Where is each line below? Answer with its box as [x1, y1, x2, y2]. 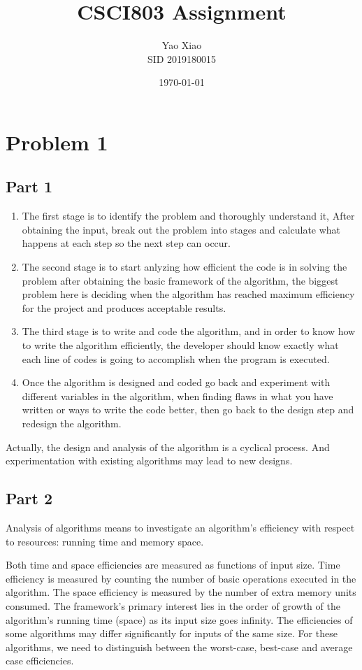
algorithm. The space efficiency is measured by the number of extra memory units [6, 585, 356, 599]
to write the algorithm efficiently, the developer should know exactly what [22, 338, 339, 352]
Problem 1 [6, 127, 108, 156]
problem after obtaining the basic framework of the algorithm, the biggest [22, 273, 339, 287]
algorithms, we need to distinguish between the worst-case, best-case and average [6, 639, 353, 654]
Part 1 [6, 176, 53, 197]
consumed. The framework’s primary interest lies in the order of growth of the [6, 598, 340, 613]
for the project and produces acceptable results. [22, 300, 226, 315]
